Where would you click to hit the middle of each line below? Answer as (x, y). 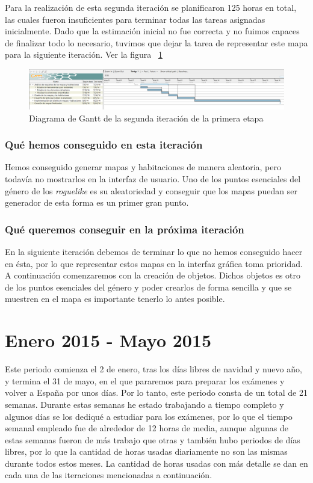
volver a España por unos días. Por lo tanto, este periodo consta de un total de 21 (156, 392)
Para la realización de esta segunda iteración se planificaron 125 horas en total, (151, 7)
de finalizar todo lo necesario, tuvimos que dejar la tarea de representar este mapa (156, 42)
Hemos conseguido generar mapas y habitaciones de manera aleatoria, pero (143, 167)
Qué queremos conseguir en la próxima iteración (125, 229)
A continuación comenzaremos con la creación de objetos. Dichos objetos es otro (153, 275)
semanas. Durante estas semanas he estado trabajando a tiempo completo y (144, 404)
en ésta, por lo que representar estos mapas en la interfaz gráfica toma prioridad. (154, 263)
